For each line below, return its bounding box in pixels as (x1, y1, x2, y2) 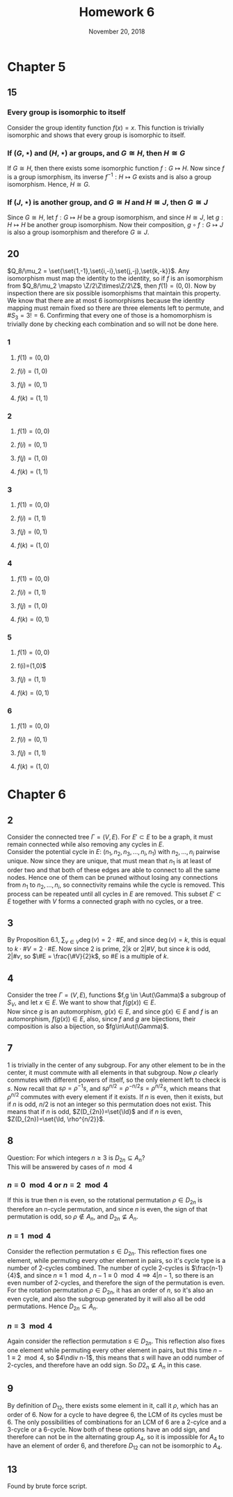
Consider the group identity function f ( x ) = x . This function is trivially (7, 123, 204, 132)
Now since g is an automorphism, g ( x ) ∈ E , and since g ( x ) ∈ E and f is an (7, 1007, 218, 1016)
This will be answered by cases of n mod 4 (7, 1163, 133, 1171)
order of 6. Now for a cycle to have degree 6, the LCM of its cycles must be (7, 1410, 223, 1418)
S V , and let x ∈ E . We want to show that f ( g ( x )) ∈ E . (7, 998, 156, 1008)
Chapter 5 (7, 59, 66, 75)
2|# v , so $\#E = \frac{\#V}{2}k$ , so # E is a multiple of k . (7, 952, 169, 961)
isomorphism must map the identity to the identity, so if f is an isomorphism (7, 274, 223, 282)
